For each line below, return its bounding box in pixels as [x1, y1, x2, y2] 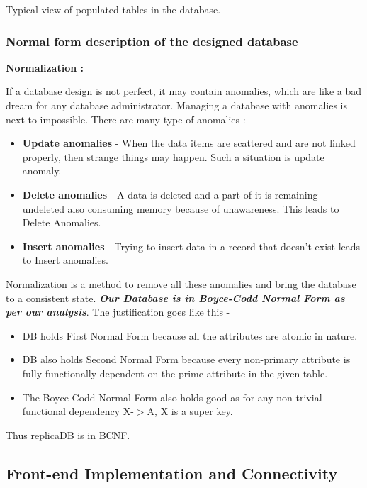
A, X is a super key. [147, 404, 233, 418]
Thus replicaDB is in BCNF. [6, 427, 130, 442]
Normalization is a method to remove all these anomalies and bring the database [6, 276, 356, 291]
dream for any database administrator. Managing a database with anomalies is [6, 98, 348, 112]
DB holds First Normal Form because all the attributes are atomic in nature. [22, 328, 358, 343]
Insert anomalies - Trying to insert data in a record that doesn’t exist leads [22, 238, 361, 253]
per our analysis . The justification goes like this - [6, 304, 230, 319]
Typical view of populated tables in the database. [6, 2, 221, 16]
